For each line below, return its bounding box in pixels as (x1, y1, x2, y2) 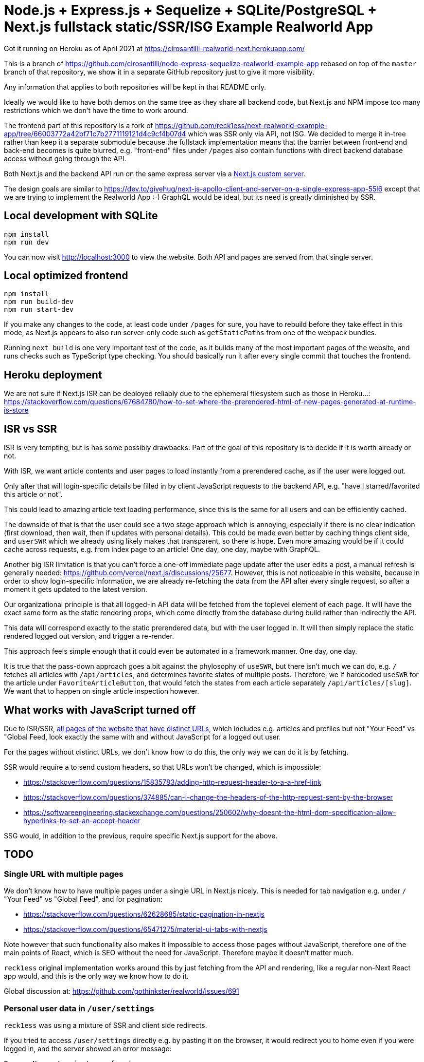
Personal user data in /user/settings (4, 1003, 155, 1013)
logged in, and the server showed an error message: (4, 1044, 172, 1053)
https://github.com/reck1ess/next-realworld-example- (155, 121, 328, 130)
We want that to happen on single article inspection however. (4, 687, 199, 696)
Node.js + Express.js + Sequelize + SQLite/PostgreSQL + (4, 2, 377, 19)
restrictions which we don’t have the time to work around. (4, 106, 188, 114)
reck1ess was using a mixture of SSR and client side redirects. (4, 1021, 207, 1029)
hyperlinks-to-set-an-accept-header (23, 816, 141, 825)
